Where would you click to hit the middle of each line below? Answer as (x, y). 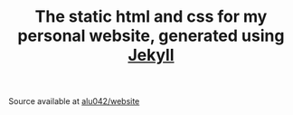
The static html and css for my (151, 17)
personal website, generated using (151, 36)
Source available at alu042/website (74, 101)
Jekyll (151, 55)
